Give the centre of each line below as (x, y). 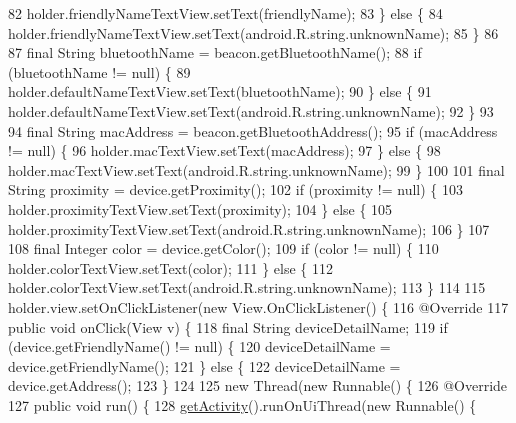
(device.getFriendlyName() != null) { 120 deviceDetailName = (199, 346)
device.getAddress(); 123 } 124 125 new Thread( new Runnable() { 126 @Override (258, 385)
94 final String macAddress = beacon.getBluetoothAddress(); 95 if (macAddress (253, 130)
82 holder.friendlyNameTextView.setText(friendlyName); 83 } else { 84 (225, 13)
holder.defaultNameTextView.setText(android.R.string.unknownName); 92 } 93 (251, 110)
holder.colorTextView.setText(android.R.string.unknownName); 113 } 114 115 (247, 287)
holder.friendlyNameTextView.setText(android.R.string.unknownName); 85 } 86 (253, 32)
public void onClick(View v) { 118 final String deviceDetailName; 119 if (228, 326)
